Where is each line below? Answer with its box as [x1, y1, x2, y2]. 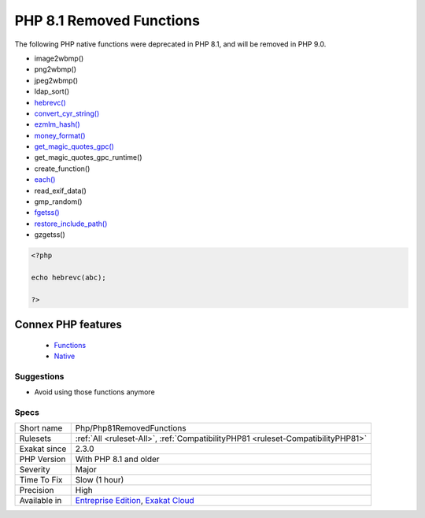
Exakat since [19, 443, 67, 454]
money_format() [34, 131, 86, 140]
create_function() [34, 164, 91, 173]
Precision [19, 485, 54, 496]
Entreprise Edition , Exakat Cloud [75, 495, 194, 506]
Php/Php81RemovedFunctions [75, 423, 187, 434]
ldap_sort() [34, 87, 70, 96]
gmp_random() [34, 197, 83, 206]
